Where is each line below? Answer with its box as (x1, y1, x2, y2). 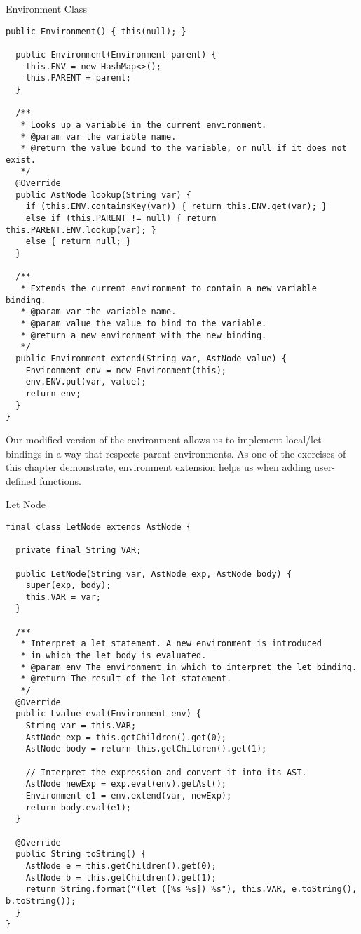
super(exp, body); (25, 580, 111, 591)
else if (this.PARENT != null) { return (25, 213, 217, 224)
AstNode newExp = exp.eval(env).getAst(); (25, 779, 226, 789)
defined (6, 473, 36, 488)
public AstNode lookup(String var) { (15, 189, 191, 200)
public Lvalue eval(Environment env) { (15, 709, 202, 719)
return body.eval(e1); (25, 802, 131, 813)
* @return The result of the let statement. (20, 674, 232, 684)
